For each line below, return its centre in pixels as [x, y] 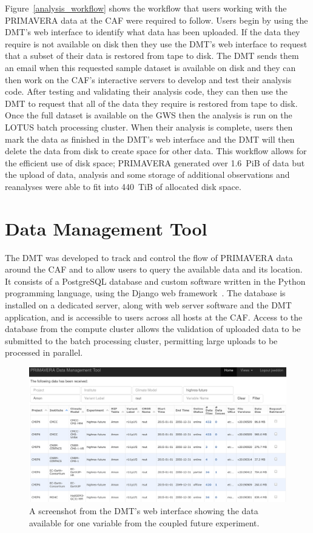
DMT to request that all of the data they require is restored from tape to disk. [151, 103]
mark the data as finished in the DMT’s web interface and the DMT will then [150, 139]
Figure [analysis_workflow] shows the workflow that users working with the [146, 8]
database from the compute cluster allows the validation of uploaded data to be [153, 329]
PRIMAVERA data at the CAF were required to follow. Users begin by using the [156, 20]
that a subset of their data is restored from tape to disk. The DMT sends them [152, 56]
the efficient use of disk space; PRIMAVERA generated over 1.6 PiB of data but [155, 162]
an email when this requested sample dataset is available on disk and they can [150, 67]
